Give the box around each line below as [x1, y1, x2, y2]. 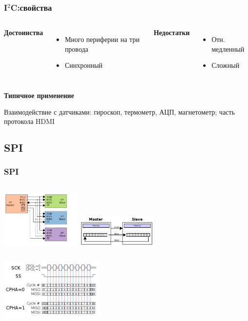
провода [65, 43, 89, 54]
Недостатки [153, 27, 190, 38]
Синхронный [65, 60, 103, 70]
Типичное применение [4, 90, 75, 100]
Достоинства [4, 27, 43, 38]
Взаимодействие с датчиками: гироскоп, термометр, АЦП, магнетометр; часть [4, 106, 235, 117]
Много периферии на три [65, 34, 140, 44]
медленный [211, 43, 245, 54]
